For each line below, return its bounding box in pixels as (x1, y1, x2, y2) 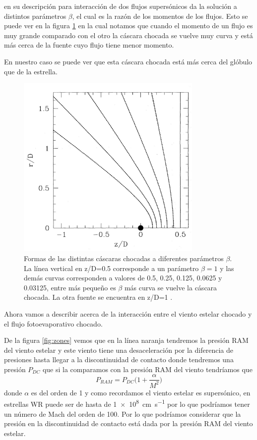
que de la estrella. (4, 66, 58, 76)
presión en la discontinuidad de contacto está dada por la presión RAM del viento (4, 418, 253, 429)
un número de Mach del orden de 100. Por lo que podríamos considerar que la (4, 408, 241, 419)
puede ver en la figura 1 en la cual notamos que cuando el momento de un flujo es (4, 20, 253, 31)
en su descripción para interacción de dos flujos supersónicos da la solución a (4, 1, 237, 11)
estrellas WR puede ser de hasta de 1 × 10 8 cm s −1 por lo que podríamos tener (4, 397, 250, 409)
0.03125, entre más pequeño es (24, 282, 116, 292)
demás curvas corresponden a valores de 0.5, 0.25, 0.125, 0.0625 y (24, 273, 222, 283)
